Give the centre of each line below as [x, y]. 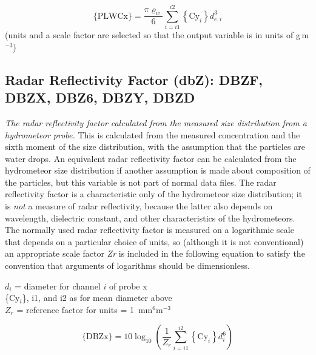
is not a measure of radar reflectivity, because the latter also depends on [139, 206]
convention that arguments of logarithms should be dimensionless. [127, 265]
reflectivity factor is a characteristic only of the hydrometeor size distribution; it [154, 194]
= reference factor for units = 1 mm [85, 309]
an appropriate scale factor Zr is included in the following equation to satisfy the [155, 253]
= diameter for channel [58, 286]
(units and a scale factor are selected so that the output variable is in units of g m [157, 35]
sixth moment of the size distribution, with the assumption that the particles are [155, 147]
